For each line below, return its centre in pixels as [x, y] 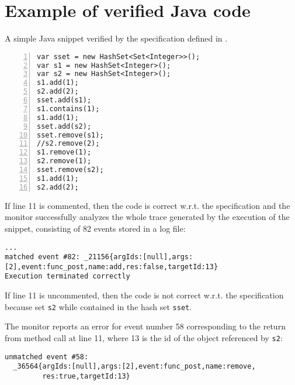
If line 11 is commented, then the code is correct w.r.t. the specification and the [147, 205]
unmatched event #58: [47, 357]
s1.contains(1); [68, 109]
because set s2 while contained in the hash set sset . [98, 306]
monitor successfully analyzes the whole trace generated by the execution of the [147, 217]
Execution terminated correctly [67, 276]
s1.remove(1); [64, 152]
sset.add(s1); [64, 100]
